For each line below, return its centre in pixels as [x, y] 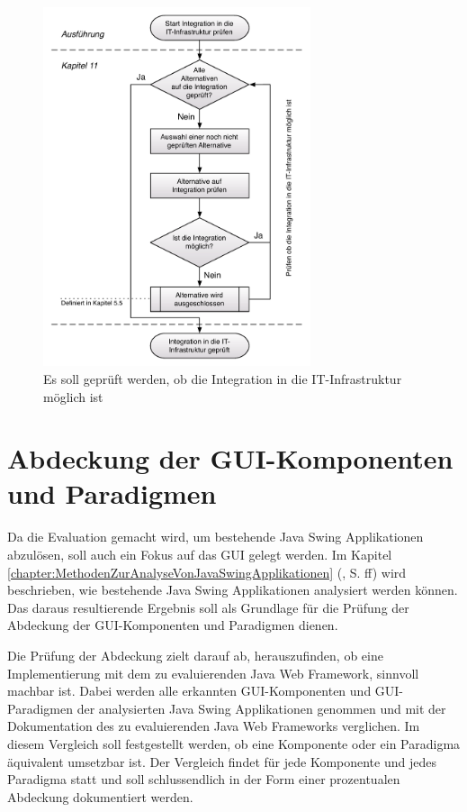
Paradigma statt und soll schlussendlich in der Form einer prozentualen [204, 779]
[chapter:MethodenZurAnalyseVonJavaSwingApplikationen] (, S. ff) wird [207, 572]
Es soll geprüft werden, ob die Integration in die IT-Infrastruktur [223, 378]
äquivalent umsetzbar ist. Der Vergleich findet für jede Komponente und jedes [222, 761]
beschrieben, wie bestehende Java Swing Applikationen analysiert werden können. [233, 590]
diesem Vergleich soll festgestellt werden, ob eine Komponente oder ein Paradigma [234, 743]
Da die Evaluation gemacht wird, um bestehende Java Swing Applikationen [216, 537]
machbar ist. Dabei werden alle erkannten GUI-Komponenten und [189, 691]
